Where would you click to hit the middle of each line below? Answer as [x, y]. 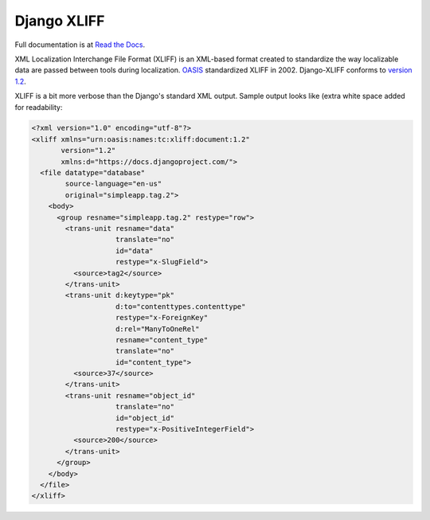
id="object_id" [145, 418]
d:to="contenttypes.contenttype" [181, 306]
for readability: [39, 107]
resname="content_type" [162, 340]
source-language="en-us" [113, 184]
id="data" [135, 250]
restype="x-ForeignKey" [162, 318]
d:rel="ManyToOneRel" [158, 329]
